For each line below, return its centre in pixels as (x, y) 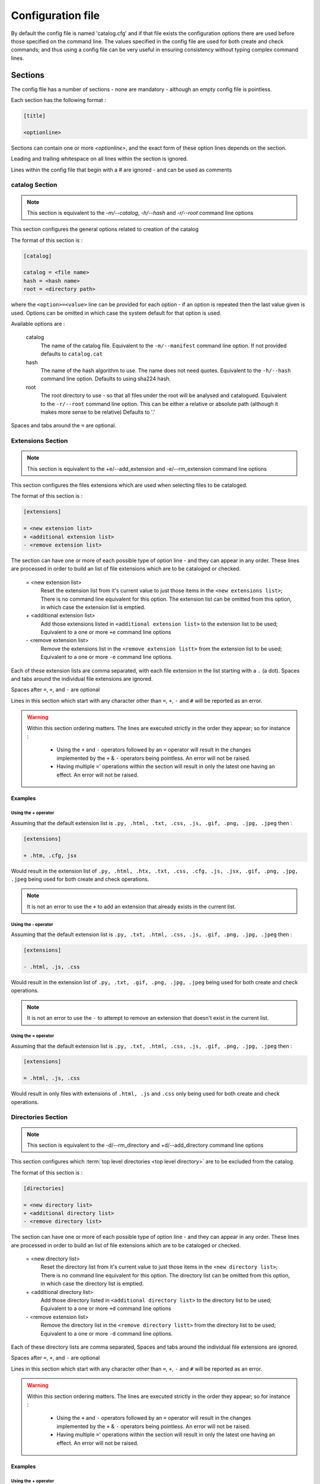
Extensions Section (39, 441)
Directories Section (39, 1117)
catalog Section (34, 185)
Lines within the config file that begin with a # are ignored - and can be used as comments (121, 170)
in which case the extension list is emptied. (93, 607)
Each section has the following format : (59, 100)
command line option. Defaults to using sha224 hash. (106, 379)
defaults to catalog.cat (72, 354)
